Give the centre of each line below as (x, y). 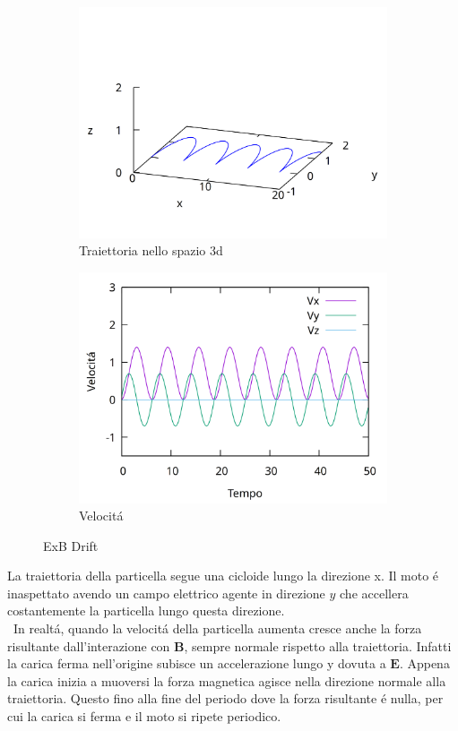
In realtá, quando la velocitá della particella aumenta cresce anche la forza (217, 628)
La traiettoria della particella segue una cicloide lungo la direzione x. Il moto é (223, 576)
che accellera (374, 593)
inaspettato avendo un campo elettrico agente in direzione (166, 593)
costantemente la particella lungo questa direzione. (146, 611)
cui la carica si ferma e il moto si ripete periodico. (144, 716)
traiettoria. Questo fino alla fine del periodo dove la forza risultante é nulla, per (225, 698)
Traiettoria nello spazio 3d (151, 250)
